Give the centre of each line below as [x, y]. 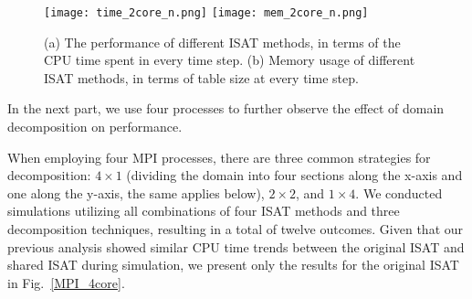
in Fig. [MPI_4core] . [66, 282]
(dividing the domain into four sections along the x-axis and [294, 175]
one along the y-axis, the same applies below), [136, 192]
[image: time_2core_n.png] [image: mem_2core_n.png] [206, 13]
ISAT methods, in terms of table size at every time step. [201, 77]
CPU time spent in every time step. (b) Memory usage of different [230, 60]
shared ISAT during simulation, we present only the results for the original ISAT [233, 265]
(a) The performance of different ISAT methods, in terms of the [222, 42]
